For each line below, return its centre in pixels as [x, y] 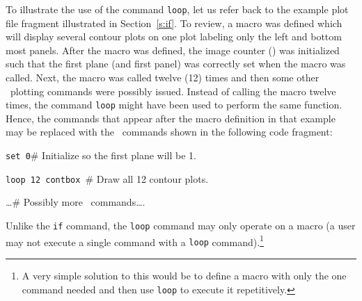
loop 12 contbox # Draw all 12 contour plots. [107, 178]
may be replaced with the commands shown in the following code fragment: [169, 132]
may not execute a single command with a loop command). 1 [135, 241]
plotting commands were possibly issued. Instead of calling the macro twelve [173, 91]
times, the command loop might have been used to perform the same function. [174, 105]
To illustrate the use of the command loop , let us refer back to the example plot [177, 9]
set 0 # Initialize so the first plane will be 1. [101, 155]
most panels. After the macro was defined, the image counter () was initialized [173, 50]
